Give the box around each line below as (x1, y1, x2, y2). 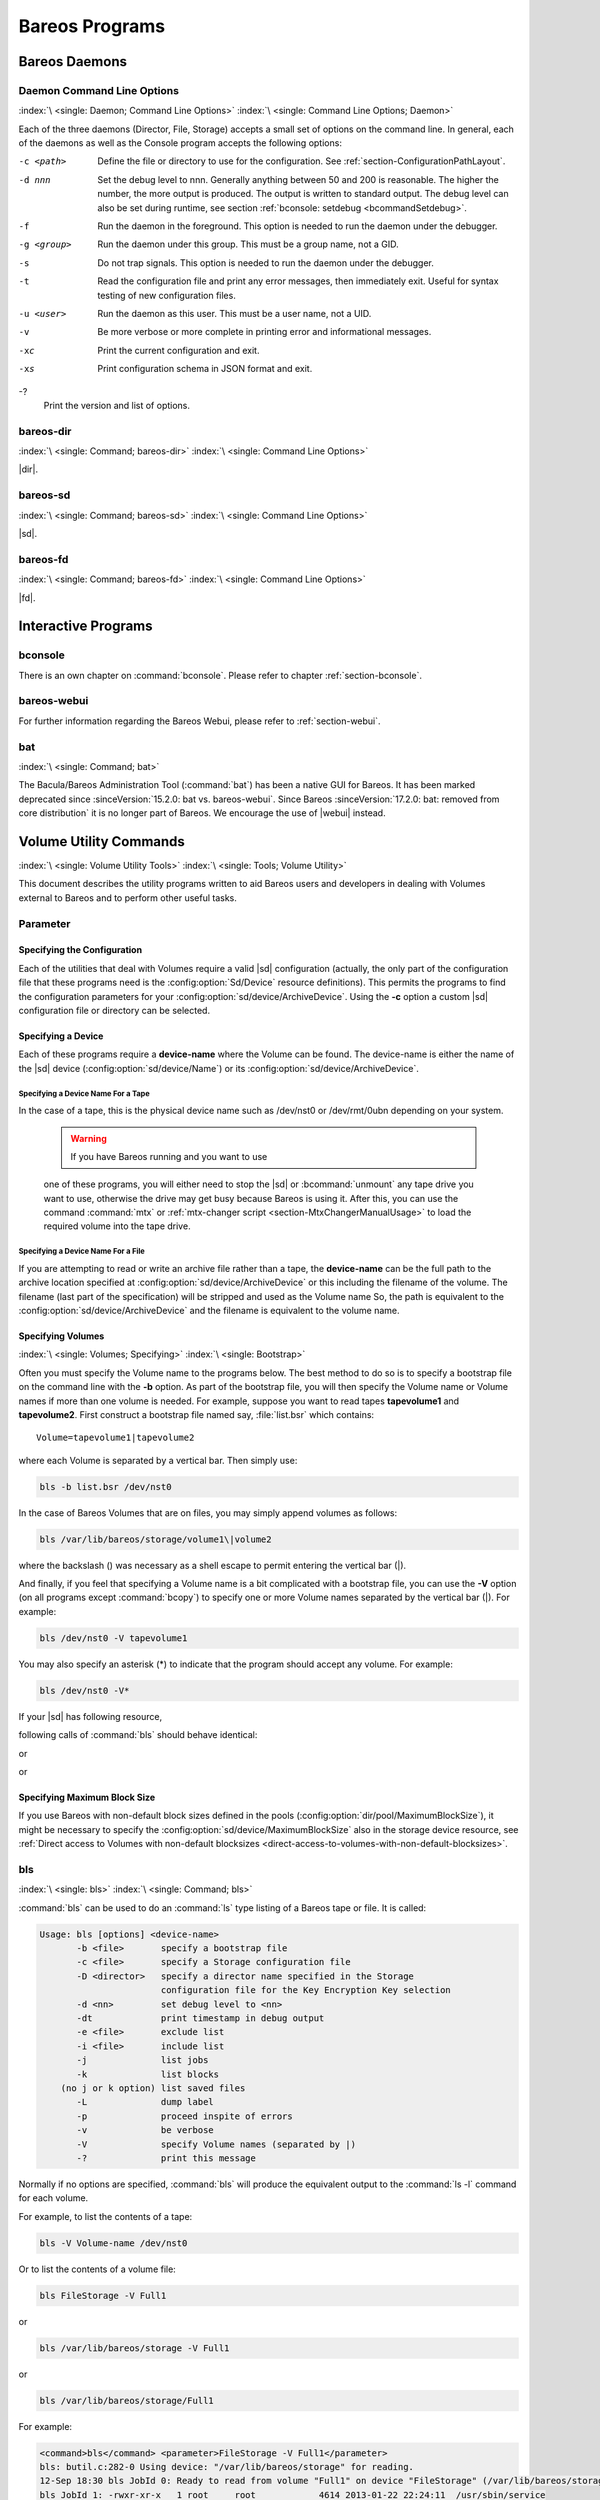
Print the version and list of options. (43, 399, 190, 411)
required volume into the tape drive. (43, 1220, 191, 1232)
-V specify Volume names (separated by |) (76, 2138, 357, 2150)
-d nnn (18, 174, 51, 185)
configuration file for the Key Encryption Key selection (160, 1985, 452, 1996)
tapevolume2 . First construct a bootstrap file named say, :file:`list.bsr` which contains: (18, 1408, 375, 1420)
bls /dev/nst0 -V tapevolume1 (39, 1632, 188, 1644)
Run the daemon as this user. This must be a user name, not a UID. (97, 308, 372, 319)
